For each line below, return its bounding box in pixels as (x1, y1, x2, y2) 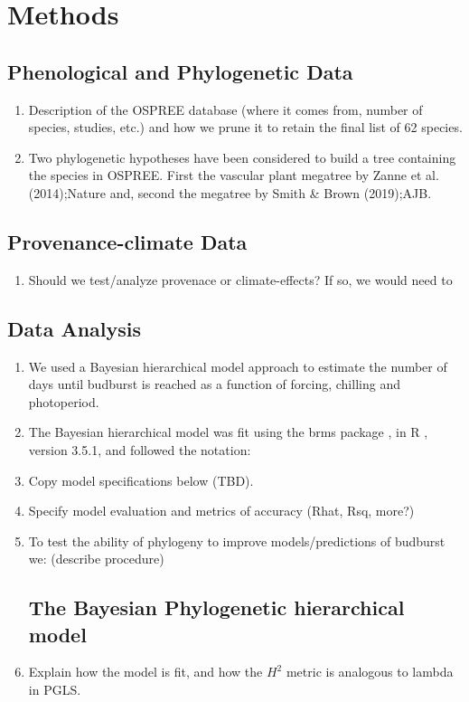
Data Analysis (7, 314, 142, 342)
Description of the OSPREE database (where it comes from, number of (28, 100, 423, 119)
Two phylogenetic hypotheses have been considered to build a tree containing (28, 147, 456, 166)
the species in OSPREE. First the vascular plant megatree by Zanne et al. (28, 166, 439, 185)
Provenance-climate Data (7, 227, 248, 255)
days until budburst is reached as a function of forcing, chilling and (28, 375, 400, 394)
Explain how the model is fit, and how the (28, 662, 263, 681)
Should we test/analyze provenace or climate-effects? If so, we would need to (28, 270, 453, 289)
